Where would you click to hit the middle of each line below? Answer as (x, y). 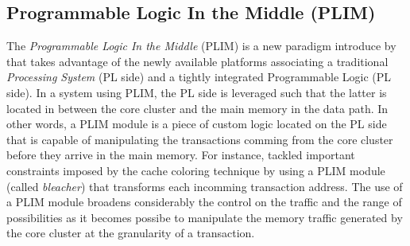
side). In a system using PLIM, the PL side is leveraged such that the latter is (197, 92)
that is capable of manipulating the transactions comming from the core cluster (200, 139)
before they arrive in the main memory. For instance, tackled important (181, 155)
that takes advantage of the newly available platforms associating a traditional (197, 61)
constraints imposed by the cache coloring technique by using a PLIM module (196, 170)
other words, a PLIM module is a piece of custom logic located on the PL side (197, 124)
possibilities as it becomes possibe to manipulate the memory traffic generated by (205, 217)
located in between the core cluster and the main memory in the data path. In (197, 108)
